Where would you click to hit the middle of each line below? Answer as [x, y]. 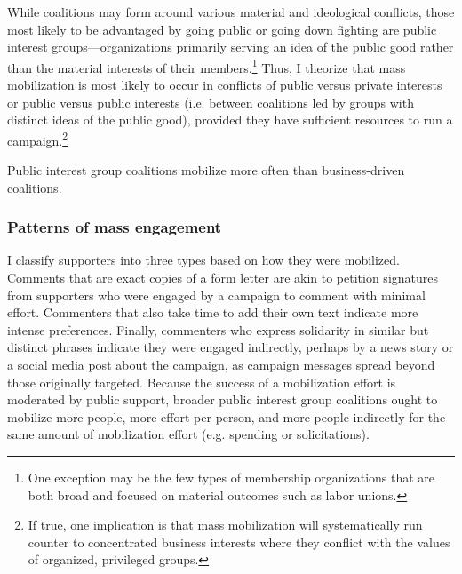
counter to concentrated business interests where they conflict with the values [239, 542]
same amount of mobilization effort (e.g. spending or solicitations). [188, 434]
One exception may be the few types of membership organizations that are [231, 477]
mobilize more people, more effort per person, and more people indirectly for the [227, 416]
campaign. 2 [38, 139]
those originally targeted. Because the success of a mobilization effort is [202, 382]
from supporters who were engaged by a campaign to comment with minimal [216, 295]
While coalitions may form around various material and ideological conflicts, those [231, 12]
